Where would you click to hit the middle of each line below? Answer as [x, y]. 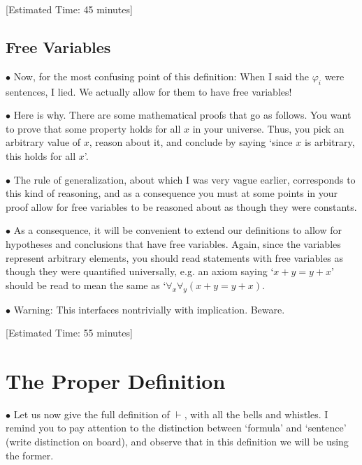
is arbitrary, [330, 142]
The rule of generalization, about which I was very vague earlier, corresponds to [184, 179]
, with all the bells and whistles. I [256, 414]
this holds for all [41, 155]
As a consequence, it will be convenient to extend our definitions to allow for [178, 230]
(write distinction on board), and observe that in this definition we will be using [177, 442]
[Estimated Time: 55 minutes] [69, 333]
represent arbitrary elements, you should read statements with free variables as [175, 257]
